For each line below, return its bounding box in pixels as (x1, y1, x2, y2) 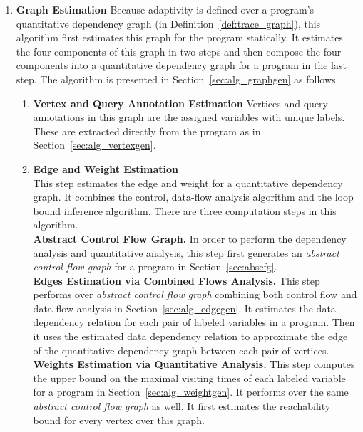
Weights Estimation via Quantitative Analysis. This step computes (33, 357, 355, 372)
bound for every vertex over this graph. (33, 412, 205, 427)
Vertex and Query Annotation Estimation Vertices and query (33, 95, 328, 110)
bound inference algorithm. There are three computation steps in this (33, 203, 337, 218)
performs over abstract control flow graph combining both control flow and (33, 287, 357, 302)
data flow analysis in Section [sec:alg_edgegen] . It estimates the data (33, 300, 336, 315)
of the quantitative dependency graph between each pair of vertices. (33, 342, 329, 357)
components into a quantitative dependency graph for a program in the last (16, 58, 347, 73)
